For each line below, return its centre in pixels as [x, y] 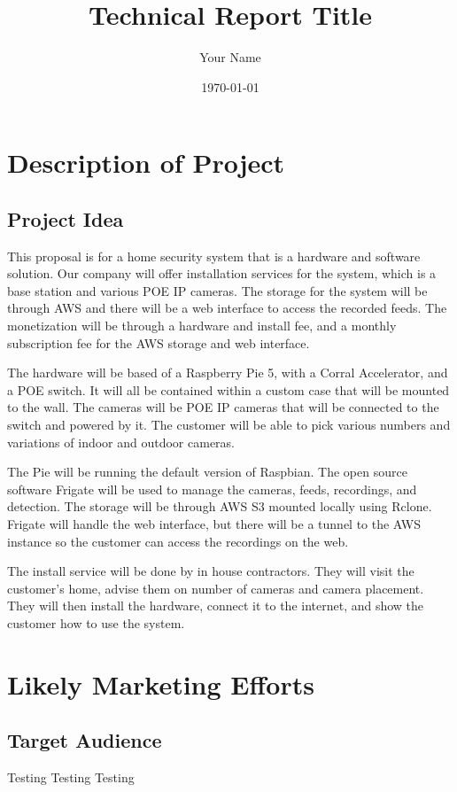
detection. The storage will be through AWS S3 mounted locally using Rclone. [220, 506]
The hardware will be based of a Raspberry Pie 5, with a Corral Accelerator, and [228, 373]
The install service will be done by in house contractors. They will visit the [211, 571]
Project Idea [66, 218]
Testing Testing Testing [71, 777]
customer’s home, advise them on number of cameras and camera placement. [216, 588]
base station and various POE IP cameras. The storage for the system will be [217, 290]
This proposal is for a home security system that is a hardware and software [214, 256]
